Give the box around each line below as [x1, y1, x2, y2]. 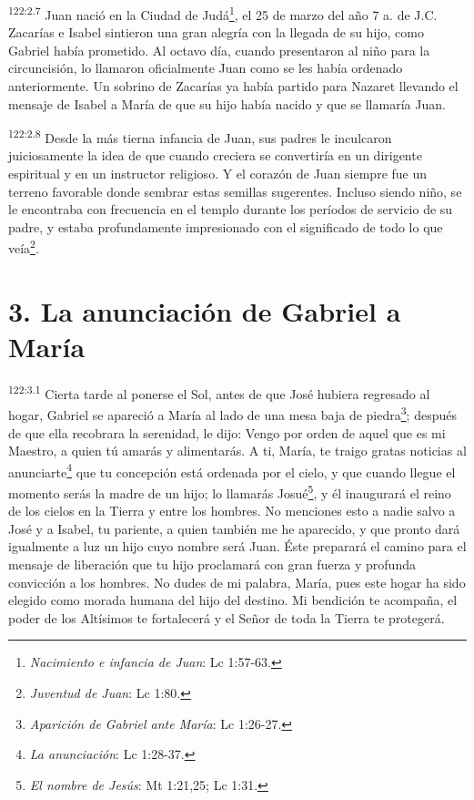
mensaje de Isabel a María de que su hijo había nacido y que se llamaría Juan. [8, 94, 446, 113]
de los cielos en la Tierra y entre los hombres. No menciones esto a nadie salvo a [8, 501, 456, 520]
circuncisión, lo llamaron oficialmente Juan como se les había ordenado [8, 58, 403, 77]
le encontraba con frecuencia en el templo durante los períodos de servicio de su [8, 200, 453, 219]
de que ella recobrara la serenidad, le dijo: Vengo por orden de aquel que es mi [8, 423, 446, 442]
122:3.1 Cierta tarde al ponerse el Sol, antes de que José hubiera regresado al [8, 382, 430, 403]
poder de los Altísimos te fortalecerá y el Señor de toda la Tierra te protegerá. [8, 608, 445, 627]
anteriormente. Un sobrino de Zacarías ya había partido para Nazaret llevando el [8, 77, 459, 96]
